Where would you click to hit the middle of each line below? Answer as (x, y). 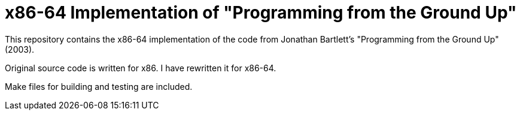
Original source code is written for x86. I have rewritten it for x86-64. (141, 68)
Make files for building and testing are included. (99, 86)
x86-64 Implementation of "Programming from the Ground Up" (261, 13)
